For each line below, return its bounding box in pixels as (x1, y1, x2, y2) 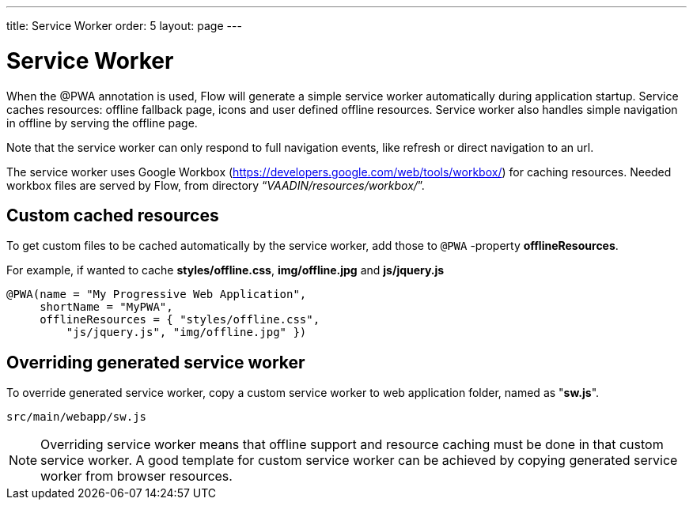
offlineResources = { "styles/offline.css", (40, 313, 320, 327)
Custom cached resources (6, 205, 219, 225)
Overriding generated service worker (6, 352, 305, 372)
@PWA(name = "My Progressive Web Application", (6, 288, 307, 301)
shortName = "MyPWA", (40, 300, 173, 314)
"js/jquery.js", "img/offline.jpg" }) (66, 326, 307, 339)
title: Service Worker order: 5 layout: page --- (6, 19, 242, 32)
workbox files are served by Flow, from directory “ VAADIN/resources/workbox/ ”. (6, 178, 425, 192)
